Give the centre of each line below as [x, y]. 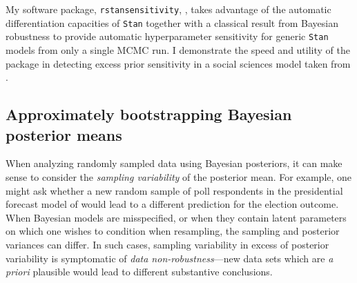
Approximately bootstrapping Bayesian [149, 114]
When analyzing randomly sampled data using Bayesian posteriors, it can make [174, 163]
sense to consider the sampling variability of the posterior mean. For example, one [179, 176]
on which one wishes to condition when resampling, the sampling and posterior [173, 231]
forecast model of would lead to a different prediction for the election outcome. [172, 204]
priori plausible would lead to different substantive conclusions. [139, 272]
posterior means [64, 134]
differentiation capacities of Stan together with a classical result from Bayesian [172, 22]
